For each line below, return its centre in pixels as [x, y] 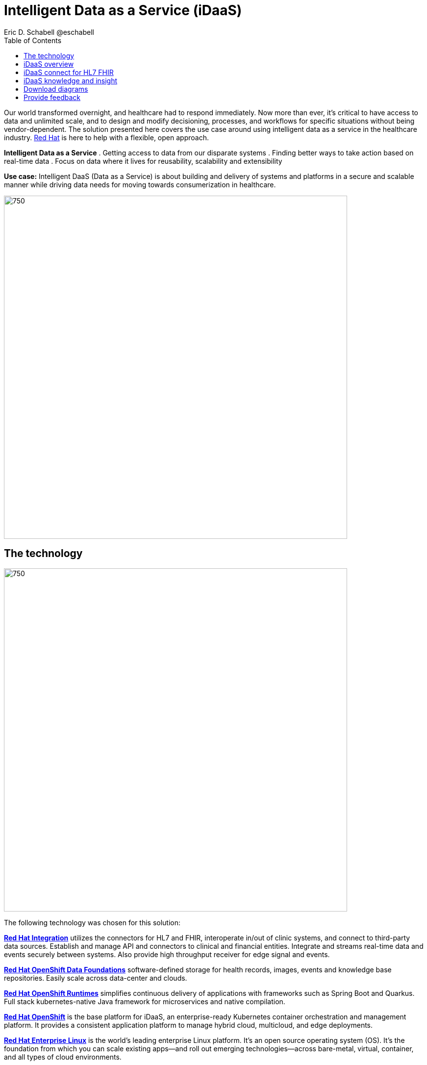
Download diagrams [56, 89]
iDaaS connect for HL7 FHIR [69, 72]
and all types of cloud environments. [63, 1057]
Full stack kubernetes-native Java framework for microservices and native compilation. [145, 1001]
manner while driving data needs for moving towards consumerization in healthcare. [140, 184]
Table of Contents [33, 40]
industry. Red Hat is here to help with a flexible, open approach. [106, 137]
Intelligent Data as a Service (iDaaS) [123, 10]
